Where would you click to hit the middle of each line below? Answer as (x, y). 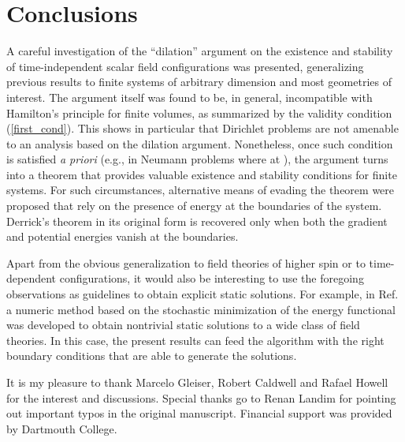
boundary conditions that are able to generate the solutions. (152, 356)
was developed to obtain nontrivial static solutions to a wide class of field (183, 325)
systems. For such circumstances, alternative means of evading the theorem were (201, 190)
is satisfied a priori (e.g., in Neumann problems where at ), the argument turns (197, 159)
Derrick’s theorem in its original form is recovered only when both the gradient (197, 221)
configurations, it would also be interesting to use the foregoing (212, 278)
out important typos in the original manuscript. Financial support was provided (199, 413)
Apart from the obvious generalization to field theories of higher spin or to (186, 262)
